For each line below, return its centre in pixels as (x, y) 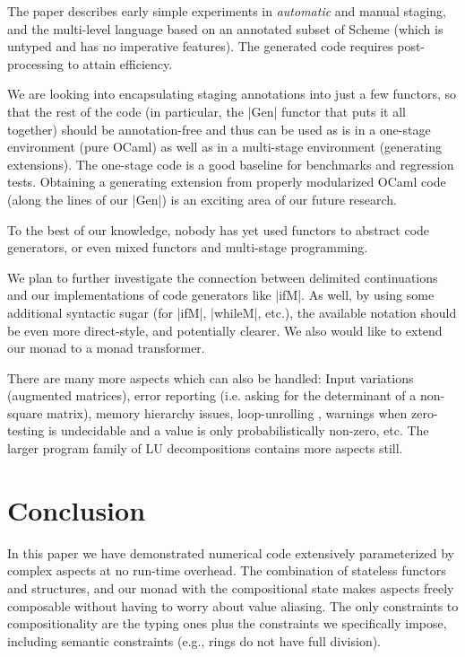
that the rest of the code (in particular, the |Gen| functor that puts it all (207, 111)
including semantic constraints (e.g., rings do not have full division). (194, 640)
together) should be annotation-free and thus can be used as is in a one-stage (219, 129)
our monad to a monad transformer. (106, 348)
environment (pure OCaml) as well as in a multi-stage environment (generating (224, 147)
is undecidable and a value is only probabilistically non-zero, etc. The (238, 430)
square (25, 412)
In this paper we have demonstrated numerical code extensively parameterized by (231, 552)
